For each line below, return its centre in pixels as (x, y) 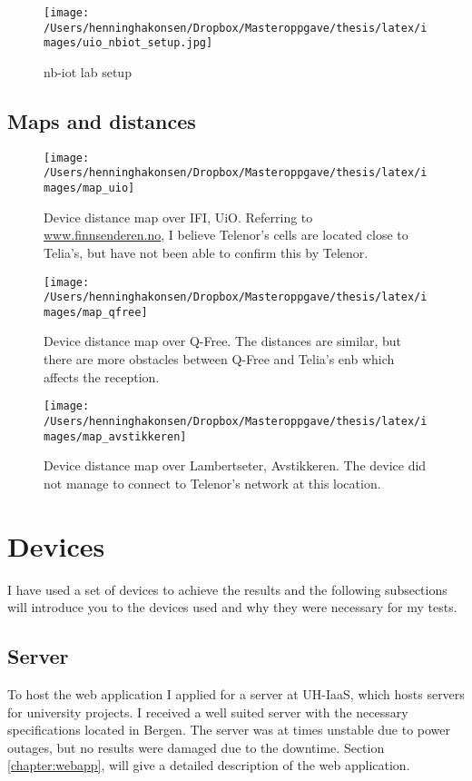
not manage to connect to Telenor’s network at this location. (212, 483)
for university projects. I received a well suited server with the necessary (208, 712)
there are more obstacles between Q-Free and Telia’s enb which (219, 359)
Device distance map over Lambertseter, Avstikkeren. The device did (235, 465)
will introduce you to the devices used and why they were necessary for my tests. (232, 607)
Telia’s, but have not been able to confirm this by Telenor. (206, 252)
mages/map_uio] (89, 188)
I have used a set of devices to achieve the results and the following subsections (227, 589)
